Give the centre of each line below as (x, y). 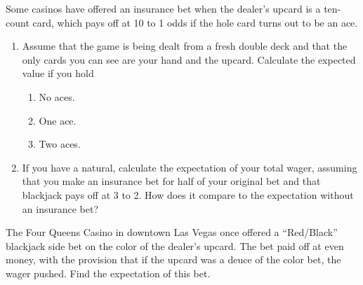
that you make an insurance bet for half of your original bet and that (171, 181)
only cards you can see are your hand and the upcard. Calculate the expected (189, 59)
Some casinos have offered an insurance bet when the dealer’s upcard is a (163, 8)
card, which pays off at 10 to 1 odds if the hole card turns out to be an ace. (195, 22)
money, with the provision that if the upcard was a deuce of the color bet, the (173, 259)
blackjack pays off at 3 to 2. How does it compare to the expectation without (188, 194)
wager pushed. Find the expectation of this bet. (108, 273)
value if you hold (58, 73)
